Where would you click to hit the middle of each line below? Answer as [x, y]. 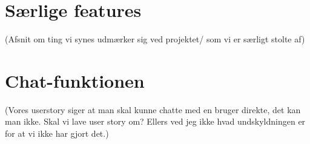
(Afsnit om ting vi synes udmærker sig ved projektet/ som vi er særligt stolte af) [155, 39]
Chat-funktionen [75, 80]
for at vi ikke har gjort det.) [57, 133]
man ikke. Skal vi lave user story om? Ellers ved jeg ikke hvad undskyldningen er [155, 121]
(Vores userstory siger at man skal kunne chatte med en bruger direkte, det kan [153, 109]
